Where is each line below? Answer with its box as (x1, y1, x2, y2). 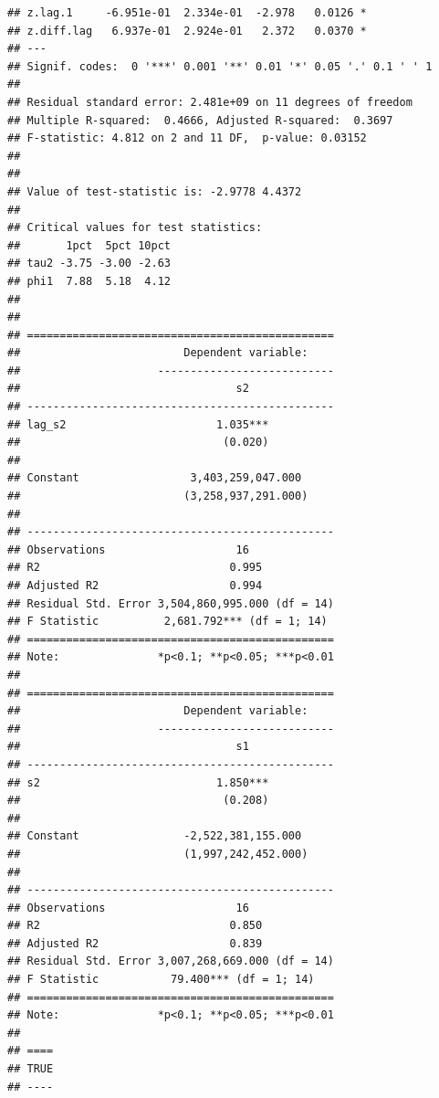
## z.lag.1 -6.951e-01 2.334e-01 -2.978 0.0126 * (7, 6, 367, 19)
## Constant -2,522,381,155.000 (7, 829, 302, 843)
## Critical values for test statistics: (7, 221, 263, 235)
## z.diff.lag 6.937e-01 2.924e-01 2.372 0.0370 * (7, 24, 367, 37)
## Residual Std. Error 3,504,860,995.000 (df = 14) (7, 597, 334, 610)
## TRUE (7, 1062, 54, 1076)
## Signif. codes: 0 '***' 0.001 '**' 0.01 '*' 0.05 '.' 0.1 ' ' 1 (7, 59, 433, 73)
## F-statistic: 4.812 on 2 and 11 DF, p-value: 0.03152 (7, 132, 367, 145)
